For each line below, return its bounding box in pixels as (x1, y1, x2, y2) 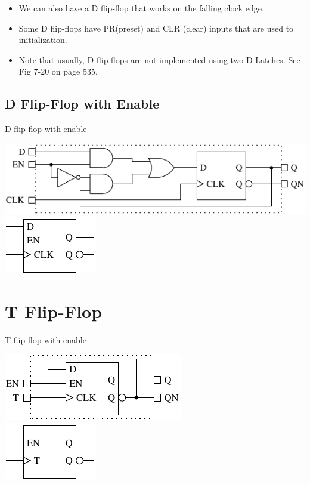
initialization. (18, 33, 67, 46)
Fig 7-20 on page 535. (18, 65, 98, 78)
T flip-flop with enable (5, 333, 86, 346)
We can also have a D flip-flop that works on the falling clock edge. (18, 2, 264, 14)
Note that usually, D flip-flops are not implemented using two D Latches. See (18, 53, 300, 66)
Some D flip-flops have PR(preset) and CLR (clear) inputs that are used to (18, 21, 294, 34)
